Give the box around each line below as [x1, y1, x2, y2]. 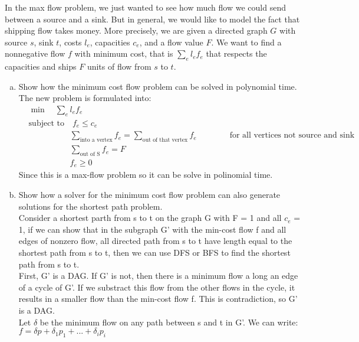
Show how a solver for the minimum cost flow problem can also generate [18, 188, 281, 200]
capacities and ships [5, 60, 77, 73]
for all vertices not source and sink [229, 131, 355, 140]
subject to [28, 119, 64, 128]
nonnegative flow [5, 47, 65, 60]
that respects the [206, 47, 267, 60]
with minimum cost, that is [74, 47, 173, 60]
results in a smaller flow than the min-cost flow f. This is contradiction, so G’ [18, 292, 298, 305]
